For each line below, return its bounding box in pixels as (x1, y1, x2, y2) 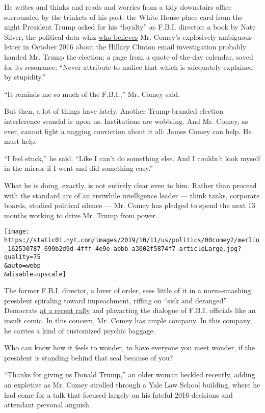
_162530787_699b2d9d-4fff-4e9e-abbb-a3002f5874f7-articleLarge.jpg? (4, 245, 242, 252)
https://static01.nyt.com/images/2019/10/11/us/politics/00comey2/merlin (4, 236, 260, 244)
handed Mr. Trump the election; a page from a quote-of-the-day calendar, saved (4, 51, 253, 62)
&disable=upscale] (4, 270, 66, 278)
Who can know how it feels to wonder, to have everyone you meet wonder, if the (4, 342, 255, 353)
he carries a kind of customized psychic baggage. (4, 325, 155, 335)
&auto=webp (4, 262, 41, 269)
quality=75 (4, 253, 41, 261)
